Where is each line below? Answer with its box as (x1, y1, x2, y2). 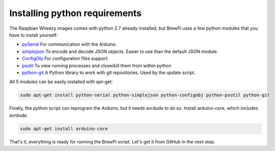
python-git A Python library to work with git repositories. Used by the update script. (22, 69, 196, 75)
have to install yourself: (9, 32, 58, 38)
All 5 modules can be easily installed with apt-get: (9, 79, 113, 85)
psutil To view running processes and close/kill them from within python (22, 62, 172, 68)
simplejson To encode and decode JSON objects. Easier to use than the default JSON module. (22, 48, 218, 54)
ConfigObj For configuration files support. (22, 55, 109, 61)
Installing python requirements (9, 8, 142, 19)
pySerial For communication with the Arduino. (22, 41, 117, 47)
